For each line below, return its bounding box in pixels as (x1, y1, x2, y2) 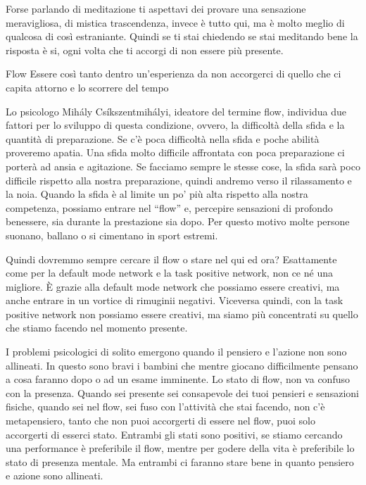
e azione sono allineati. (6, 468, 103, 483)
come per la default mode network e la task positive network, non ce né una (6, 265, 333, 280)
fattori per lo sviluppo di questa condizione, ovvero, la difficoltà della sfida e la (6, 118, 345, 132)
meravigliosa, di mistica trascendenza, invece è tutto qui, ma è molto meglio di (6, 15, 345, 30)
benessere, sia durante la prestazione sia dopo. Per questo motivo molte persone (6, 214, 350, 229)
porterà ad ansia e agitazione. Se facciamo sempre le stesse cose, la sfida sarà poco (6, 158, 360, 173)
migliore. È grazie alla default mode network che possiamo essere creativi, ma (6, 279, 340, 294)
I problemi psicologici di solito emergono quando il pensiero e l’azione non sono (6, 344, 347, 359)
